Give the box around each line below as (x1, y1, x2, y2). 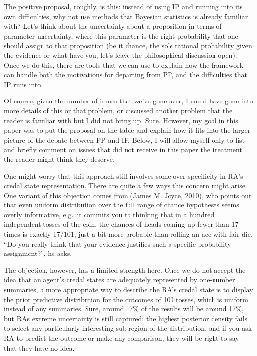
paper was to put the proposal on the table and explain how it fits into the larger (4, 125, 251, 135)
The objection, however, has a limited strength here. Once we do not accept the (4, 264, 246, 275)
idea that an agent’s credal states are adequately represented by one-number (4, 274, 235, 285)
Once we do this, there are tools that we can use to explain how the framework (4, 59, 244, 70)
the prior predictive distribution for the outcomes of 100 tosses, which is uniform (4, 294, 248, 304)
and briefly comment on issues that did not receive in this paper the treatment (4, 144, 242, 154)
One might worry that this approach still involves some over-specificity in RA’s (4, 170, 243, 181)
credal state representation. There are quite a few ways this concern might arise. (4, 180, 247, 191)
